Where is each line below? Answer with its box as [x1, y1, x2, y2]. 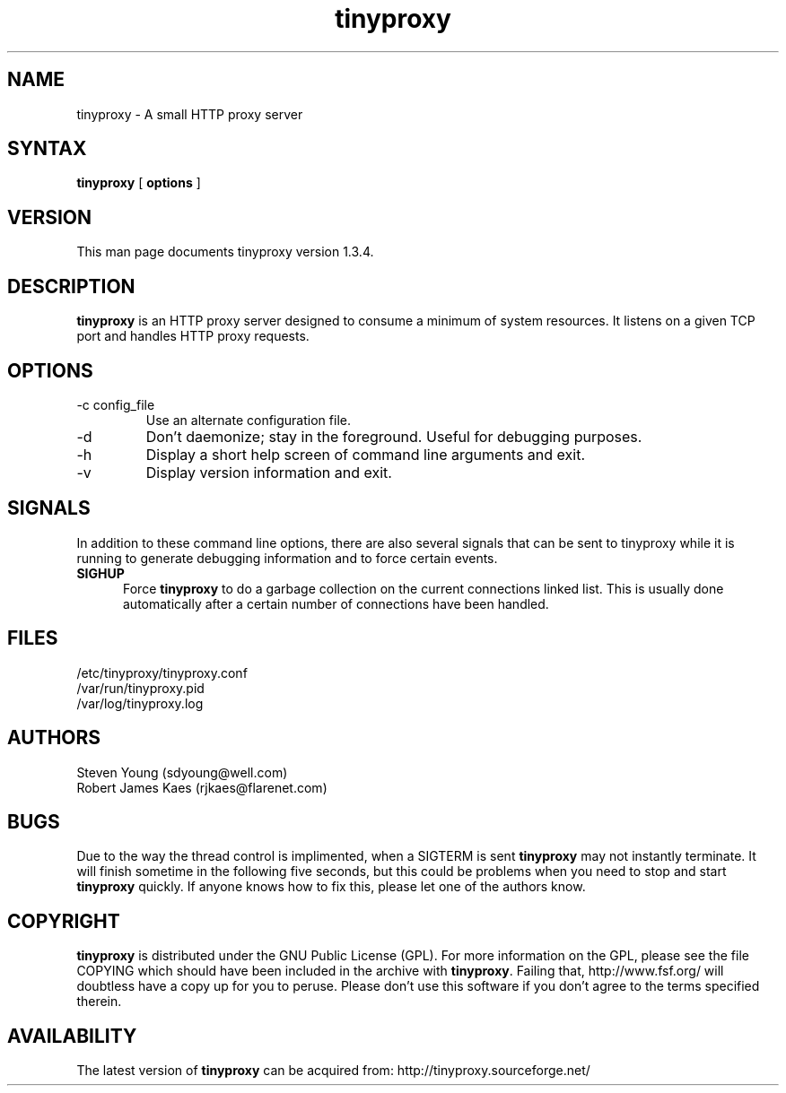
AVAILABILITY [7, 1024, 137, 1047]
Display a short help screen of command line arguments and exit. [145, 445, 586, 464]
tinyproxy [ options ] [76, 175, 201, 191]
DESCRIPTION [7, 274, 135, 298]
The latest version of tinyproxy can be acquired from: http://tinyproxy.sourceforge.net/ [76, 1063, 590, 1079]
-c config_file [76, 396, 155, 412]
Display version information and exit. [145, 463, 392, 481]
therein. [76, 993, 122, 1010]
